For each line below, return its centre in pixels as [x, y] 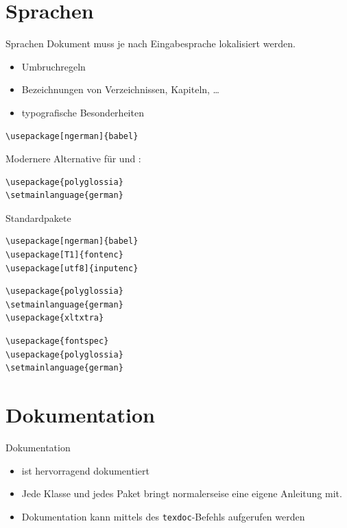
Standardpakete [38, 217]
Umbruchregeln [53, 66]
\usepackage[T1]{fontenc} [64, 255]
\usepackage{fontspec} [57, 341]
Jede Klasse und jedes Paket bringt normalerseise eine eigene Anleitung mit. [182, 493]
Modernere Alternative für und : [73, 159]
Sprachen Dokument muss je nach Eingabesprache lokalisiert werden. [151, 43]
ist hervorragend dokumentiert [85, 470]
